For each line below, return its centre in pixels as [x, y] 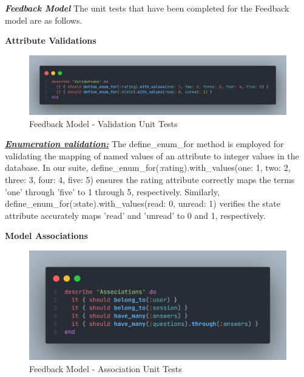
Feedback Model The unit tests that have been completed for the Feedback [147, 8]
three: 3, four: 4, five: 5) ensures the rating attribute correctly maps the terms [150, 179]
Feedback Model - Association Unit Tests [106, 368]
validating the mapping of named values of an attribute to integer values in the [152, 155]
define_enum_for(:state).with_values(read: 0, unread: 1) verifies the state [143, 203]
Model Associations [46, 236]
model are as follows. [44, 20]
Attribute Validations [51, 40]
